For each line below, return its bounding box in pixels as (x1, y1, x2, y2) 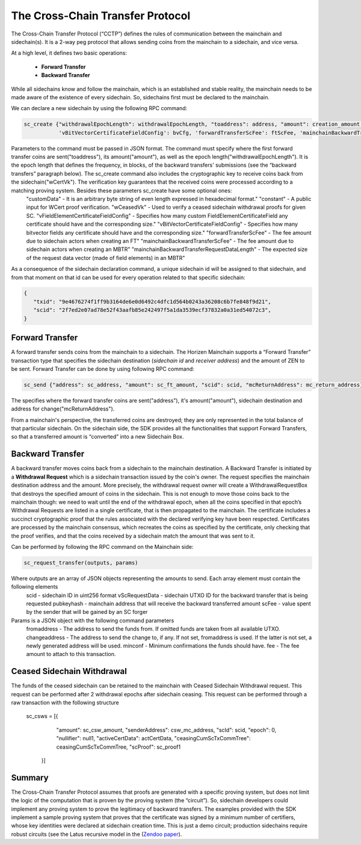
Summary (11, 772, 49, 782)
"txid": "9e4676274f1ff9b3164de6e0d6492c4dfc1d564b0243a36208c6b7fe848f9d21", (33, 298, 272, 305)
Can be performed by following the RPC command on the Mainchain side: (11, 543, 194, 550)
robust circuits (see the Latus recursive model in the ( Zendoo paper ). (11, 831, 182, 838)
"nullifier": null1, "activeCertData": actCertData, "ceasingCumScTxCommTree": (56, 735, 251, 742)
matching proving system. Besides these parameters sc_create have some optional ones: (11, 187, 232, 194)
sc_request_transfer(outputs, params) (23, 559, 138, 566)
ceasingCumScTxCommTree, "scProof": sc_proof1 (56, 743, 180, 751)
